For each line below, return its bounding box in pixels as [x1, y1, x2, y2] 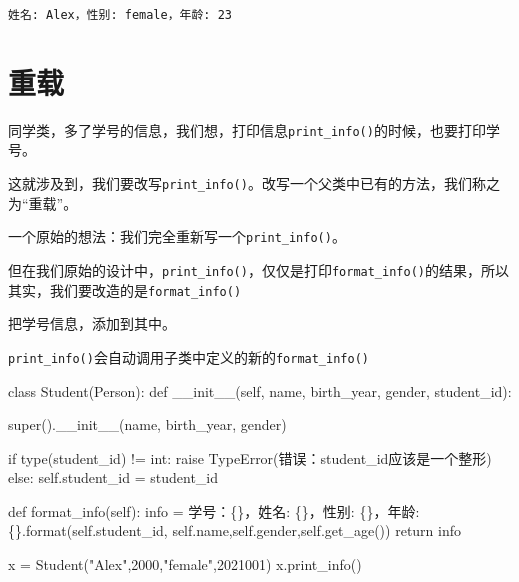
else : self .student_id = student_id [8, 467, 218, 488]
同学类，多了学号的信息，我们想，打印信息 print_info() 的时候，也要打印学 [8, 119, 500, 140]
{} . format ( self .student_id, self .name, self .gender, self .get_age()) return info [8, 520, 462, 541]
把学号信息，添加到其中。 [8, 313, 176, 334]
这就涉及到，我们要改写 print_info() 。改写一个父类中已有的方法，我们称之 [8, 173, 500, 194]
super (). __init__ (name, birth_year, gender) [8, 414, 287, 435]
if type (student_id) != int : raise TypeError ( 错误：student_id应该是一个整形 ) [8, 447, 492, 468]
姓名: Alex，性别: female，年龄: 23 [8, 8, 232, 22]
